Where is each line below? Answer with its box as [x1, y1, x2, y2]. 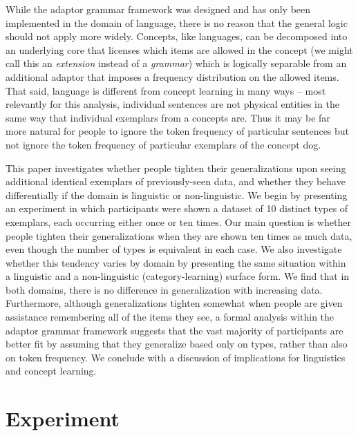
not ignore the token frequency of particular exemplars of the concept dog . [6, 137, 321, 151]
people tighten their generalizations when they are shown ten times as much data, [6, 228, 352, 243]
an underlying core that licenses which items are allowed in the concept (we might [6, 42, 353, 57]
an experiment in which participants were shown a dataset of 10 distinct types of [6, 201, 348, 216]
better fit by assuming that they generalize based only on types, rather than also [6, 337, 348, 351]
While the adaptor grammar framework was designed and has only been [6, 2, 311, 16]
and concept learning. [6, 363, 97, 378]
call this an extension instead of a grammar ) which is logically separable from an [6, 56, 347, 70]
